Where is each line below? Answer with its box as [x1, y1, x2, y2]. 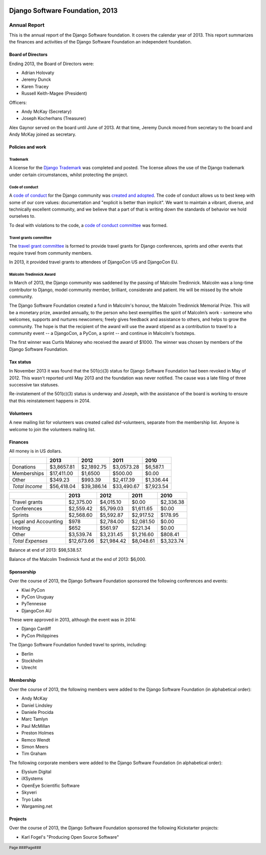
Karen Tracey [21, 83, 49, 89]
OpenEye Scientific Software [21, 782, 80, 788]
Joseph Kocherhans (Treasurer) [21, 115, 86, 121]
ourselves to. [9, 213, 35, 219]
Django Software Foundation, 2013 [9, 6, 118, 15]
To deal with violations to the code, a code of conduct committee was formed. [9, 222, 168, 228]
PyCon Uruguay [21, 594, 54, 599]
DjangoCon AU [21, 607, 52, 614]
